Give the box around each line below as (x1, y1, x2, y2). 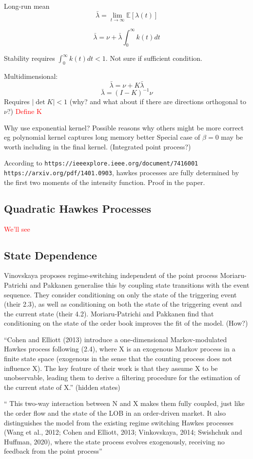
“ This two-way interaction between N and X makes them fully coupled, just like (4, 398, 245, 408)
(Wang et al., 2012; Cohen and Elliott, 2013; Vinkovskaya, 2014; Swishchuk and (4, 427, 242, 437)
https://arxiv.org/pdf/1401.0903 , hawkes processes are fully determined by (4, 167, 239, 178)
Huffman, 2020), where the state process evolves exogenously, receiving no (4, 436, 225, 446)
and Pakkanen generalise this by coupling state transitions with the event (30, 279, 250, 290)
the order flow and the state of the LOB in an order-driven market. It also (4, 408, 226, 418)
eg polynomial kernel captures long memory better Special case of (4, 132, 200, 142)
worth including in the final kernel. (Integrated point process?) (4, 141, 191, 151)
